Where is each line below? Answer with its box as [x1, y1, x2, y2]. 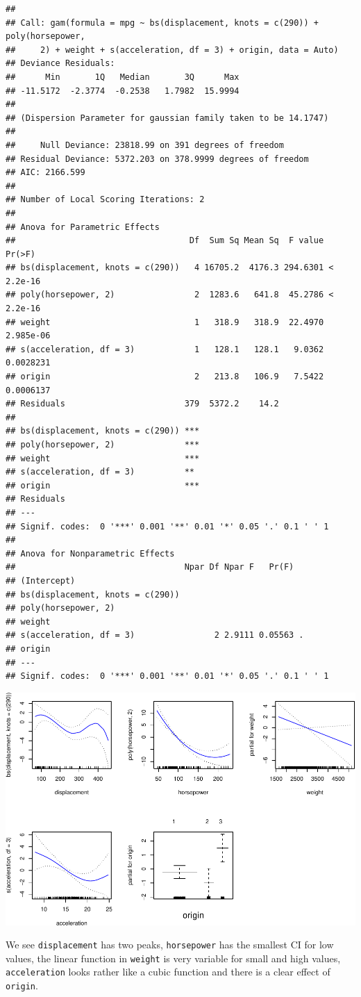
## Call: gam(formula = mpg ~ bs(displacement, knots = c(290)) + [6, 17, 319, 28]
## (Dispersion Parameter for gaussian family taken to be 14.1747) [6, 113, 329, 123]
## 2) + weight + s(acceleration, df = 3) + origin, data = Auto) [6, 44, 339, 55]
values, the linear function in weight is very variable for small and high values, [6, 950, 341, 965]
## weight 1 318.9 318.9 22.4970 [6, 317, 324, 327]
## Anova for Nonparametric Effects [6, 548, 175, 559]
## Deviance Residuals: [6, 58, 115, 69]
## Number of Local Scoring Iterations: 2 [6, 195, 205, 205]
